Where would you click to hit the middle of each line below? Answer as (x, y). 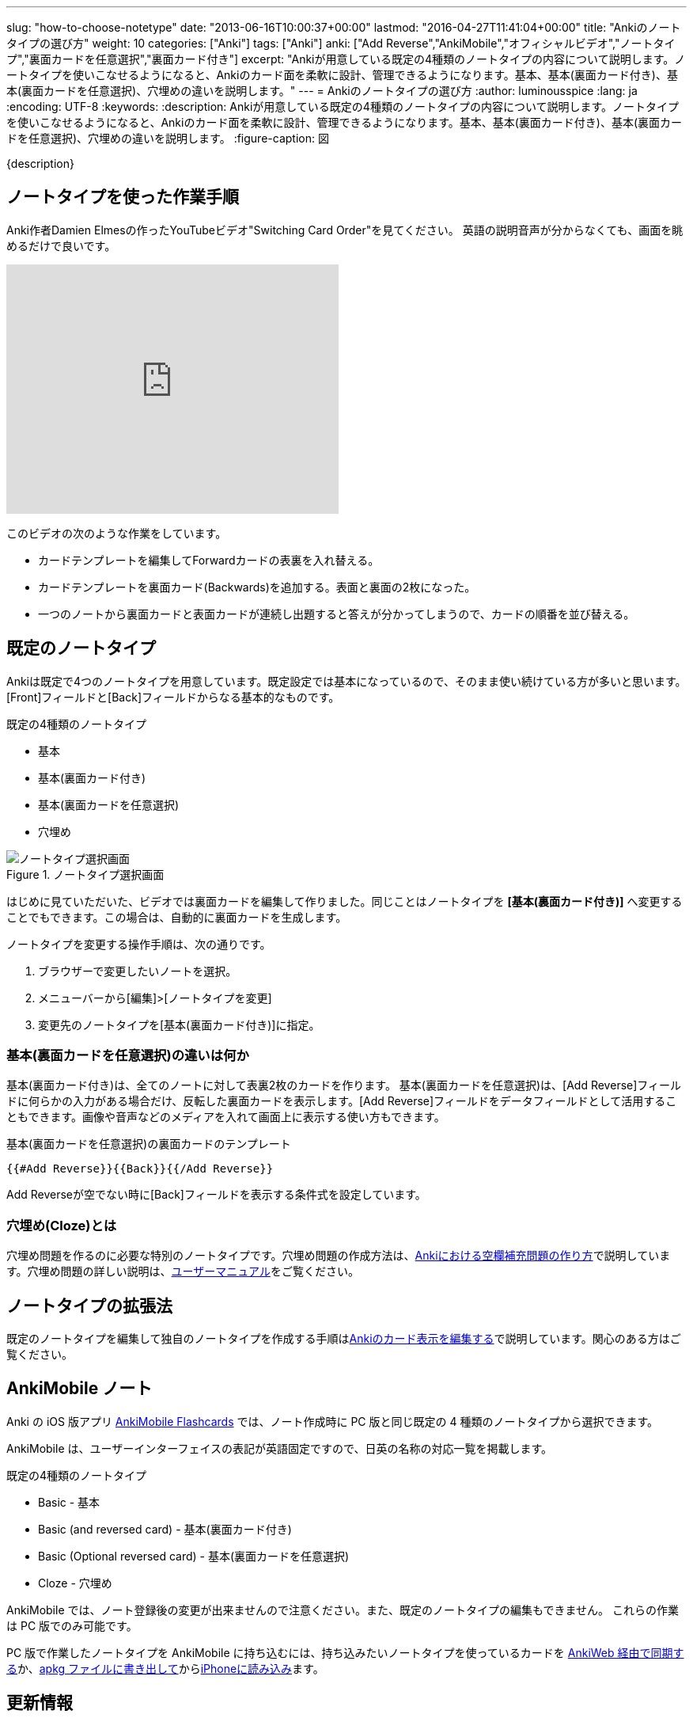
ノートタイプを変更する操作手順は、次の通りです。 (139, 944)
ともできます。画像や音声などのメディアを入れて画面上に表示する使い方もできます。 (226, 1117)
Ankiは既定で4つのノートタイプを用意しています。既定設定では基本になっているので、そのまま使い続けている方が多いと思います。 (346, 681)
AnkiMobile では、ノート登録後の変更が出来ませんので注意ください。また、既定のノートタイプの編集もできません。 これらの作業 (343, 1610)
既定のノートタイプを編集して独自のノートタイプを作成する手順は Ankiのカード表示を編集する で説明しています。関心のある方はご (344, 1339)
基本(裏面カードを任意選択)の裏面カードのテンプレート (149, 1144)
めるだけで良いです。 (61, 245)
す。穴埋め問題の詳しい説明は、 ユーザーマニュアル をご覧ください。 (183, 1271)
